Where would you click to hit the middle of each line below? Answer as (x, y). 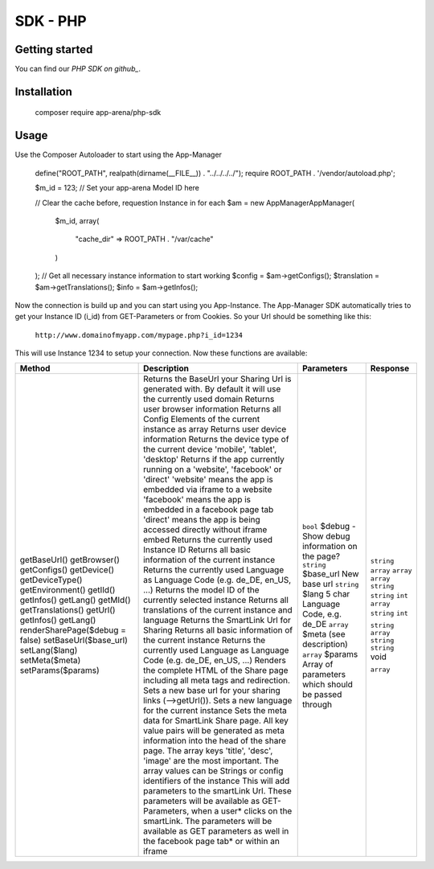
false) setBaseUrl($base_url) (74, 641)
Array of (317, 664)
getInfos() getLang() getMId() (75, 601)
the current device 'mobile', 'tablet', (210, 449)
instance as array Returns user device (215, 429)
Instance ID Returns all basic (197, 550)
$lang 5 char (326, 593)
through (317, 704)
